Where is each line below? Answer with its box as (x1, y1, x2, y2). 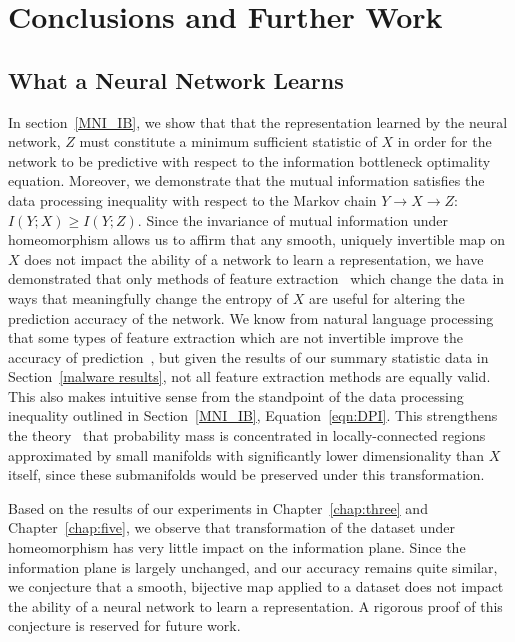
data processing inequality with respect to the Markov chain (8, 189, 377, 210)
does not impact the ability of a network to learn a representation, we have (24, 248, 484, 269)
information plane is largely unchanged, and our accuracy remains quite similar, (8, 556, 498, 577)
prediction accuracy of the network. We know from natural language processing (8, 307, 494, 328)
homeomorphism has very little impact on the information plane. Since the (8, 537, 466, 558)
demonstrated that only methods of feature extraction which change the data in (8, 268, 505, 289)
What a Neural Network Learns (8, 64, 344, 95)
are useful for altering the (309, 287, 465, 308)
